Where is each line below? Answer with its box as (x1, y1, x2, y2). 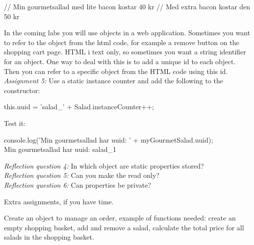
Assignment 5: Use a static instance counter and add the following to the (4, 75, 223, 86)
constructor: (4, 85, 40, 95)
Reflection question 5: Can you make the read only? (4, 170, 160, 180)
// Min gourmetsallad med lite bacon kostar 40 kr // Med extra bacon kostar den (4, 1, 251, 11)
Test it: (4, 118, 26, 128)
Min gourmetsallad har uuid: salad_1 (4, 144, 116, 154)
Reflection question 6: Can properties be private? (4, 179, 152, 190)
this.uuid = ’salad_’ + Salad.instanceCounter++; (4, 101, 154, 112)
